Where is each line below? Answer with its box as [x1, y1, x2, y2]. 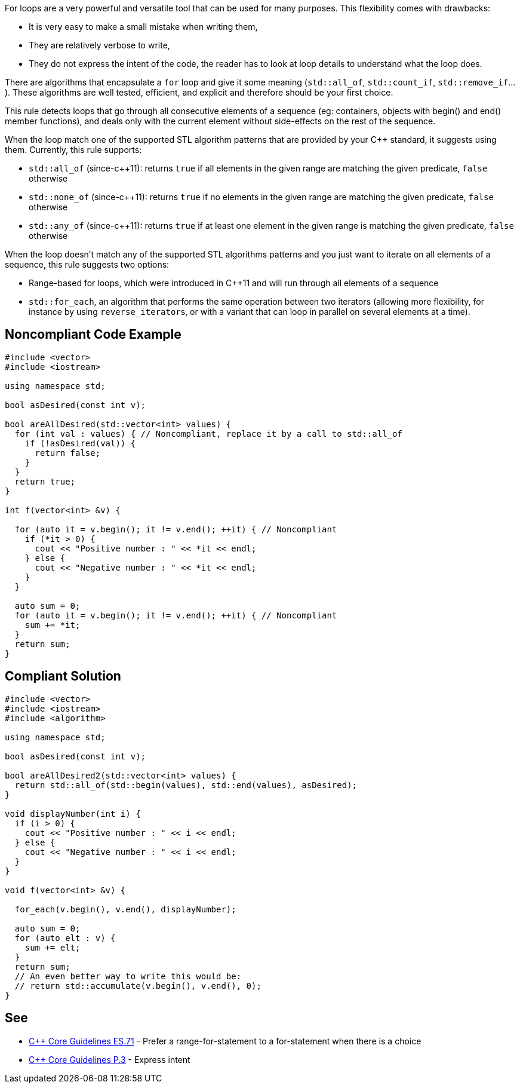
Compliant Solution [5, 669, 121, 684]
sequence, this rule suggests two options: [5, 259, 170, 269]
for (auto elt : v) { [14, 933, 116, 943]
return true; [14, 476, 76, 486]
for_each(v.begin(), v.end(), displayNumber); [14, 904, 236, 914]
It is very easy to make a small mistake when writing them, [29, 22, 258, 32]
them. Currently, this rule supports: [5, 145, 142, 155]
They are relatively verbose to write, [29, 40, 170, 50]
